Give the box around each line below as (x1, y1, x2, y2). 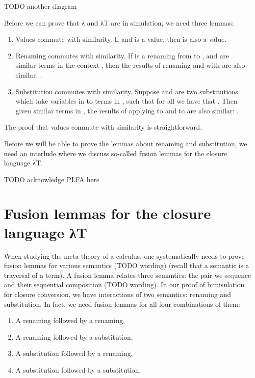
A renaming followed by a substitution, (15, 331, 133, 342)
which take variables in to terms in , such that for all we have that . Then (15, 96, 237, 106)
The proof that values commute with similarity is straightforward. (4, 122, 202, 132)
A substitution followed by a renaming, (15, 348, 133, 358)
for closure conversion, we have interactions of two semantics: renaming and (4, 289, 231, 299)
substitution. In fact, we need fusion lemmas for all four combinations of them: (4, 298, 240, 309)
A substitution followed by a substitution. (15, 364, 141, 375)
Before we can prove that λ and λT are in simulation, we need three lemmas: (4, 17, 234, 27)
